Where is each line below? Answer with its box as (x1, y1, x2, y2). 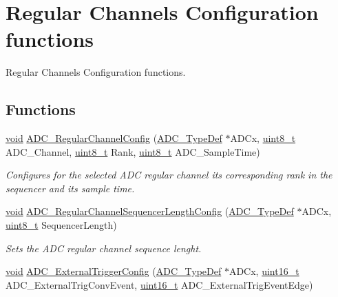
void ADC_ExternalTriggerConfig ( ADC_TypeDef (6, 264, 222, 278)
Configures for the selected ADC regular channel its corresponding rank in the (6, 167, 332, 182)
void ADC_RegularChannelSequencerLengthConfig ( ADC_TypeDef (6, 204, 294, 218)
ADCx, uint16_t (229, 264, 299, 278)
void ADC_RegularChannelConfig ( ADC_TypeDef (6, 131, 222, 145)
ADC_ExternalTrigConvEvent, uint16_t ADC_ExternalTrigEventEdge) (6, 277, 313, 291)
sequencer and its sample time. (6, 181, 135, 195)
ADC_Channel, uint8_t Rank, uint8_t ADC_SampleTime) (6, 144, 260, 158)
